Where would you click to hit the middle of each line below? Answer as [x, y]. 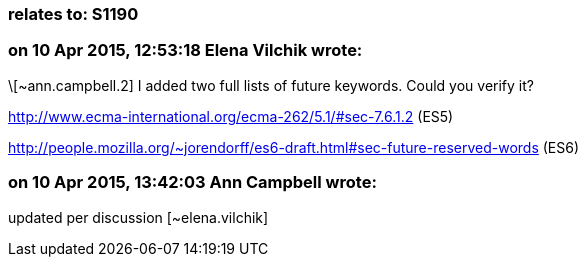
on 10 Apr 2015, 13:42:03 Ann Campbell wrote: [192, 182]
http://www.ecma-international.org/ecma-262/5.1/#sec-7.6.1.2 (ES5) [231, 116]
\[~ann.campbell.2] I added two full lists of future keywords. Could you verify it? [271, 85]
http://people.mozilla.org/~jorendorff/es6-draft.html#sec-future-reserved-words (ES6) [294, 147]
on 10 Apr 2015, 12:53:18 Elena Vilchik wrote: [185, 50]
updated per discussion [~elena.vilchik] [138, 217]
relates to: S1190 [73, 14]
